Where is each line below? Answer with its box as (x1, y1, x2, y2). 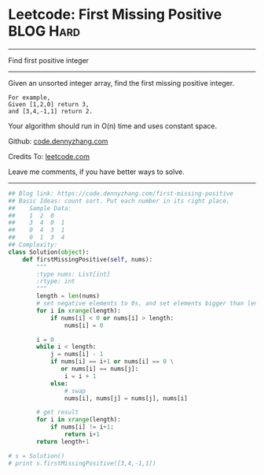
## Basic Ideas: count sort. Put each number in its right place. (8, 197, 230, 205)
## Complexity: (8, 241, 58, 249)
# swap (64, 387, 86, 395)
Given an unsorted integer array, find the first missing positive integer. (8, 78, 235, 87)
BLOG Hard (8, 22, 81, 40)
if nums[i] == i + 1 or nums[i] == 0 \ (49, 358, 174, 366)
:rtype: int (36, 277, 76, 285)
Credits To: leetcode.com (8, 151, 90, 161)
